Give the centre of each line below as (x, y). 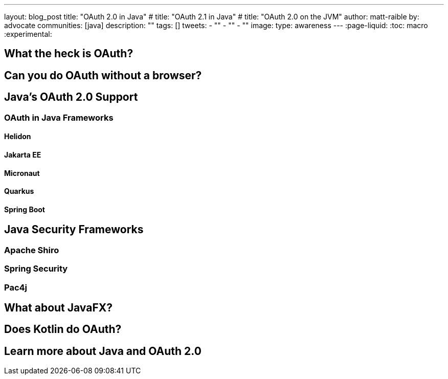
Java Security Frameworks (74, 230)
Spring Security (36, 269)
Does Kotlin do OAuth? (63, 329)
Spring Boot (25, 209)
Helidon (18, 137)
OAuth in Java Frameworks (59, 117)
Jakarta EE (23, 154)
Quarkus (19, 191)
